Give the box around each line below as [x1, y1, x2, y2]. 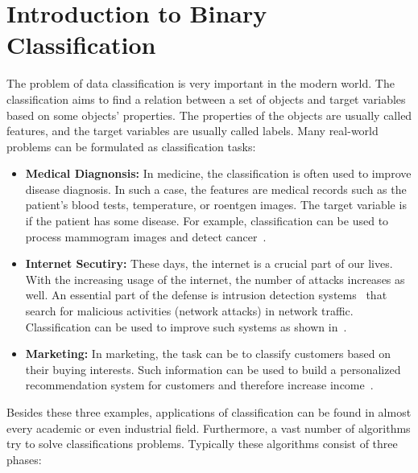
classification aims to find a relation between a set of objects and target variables [6, 90, 406, 107]
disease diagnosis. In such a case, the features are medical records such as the [25, 180, 407, 197]
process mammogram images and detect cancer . [25, 228, 267, 245]
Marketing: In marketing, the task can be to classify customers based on [25, 345, 391, 362]
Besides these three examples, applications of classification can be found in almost [6, 404, 412, 420]
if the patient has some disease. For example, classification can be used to [25, 212, 389, 229]
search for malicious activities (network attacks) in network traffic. [25, 302, 354, 319]
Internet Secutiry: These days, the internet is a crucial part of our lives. [25, 255, 393, 272]
